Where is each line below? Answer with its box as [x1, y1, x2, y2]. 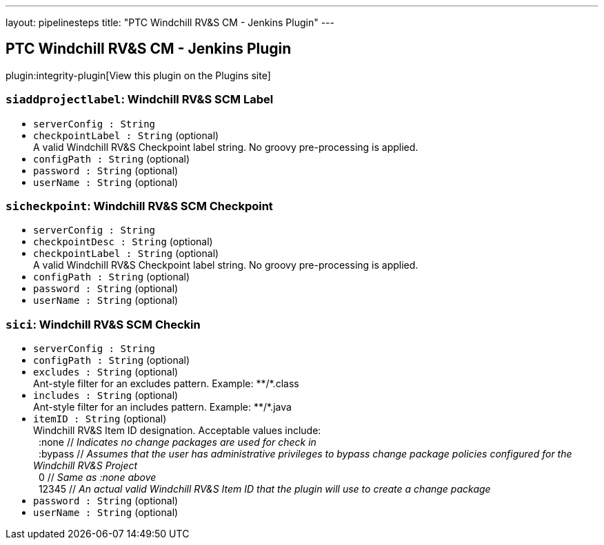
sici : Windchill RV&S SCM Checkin [6, 317, 201, 331]
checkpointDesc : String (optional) [33, 236, 213, 248]
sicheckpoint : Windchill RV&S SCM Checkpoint [6, 198, 273, 213]
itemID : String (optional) [33, 413, 167, 425]
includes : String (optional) [33, 389, 179, 402]
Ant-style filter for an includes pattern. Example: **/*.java [33, 401, 292, 413]
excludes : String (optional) [33, 366, 179, 378]
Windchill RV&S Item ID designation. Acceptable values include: [33, 424, 321, 437]
